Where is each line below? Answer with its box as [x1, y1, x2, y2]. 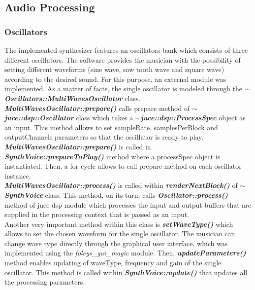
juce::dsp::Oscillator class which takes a [4, 112, 133, 123]
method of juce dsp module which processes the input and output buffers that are [4, 199, 252, 210]
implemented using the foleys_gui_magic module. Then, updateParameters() [4, 248, 246, 258]
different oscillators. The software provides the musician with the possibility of [4, 54, 241, 65]
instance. [4, 170, 31, 181]
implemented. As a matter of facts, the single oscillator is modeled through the [4, 83, 243, 94]
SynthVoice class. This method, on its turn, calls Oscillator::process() [4, 189, 228, 200]
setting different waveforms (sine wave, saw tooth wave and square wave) [4, 64, 224, 74]
